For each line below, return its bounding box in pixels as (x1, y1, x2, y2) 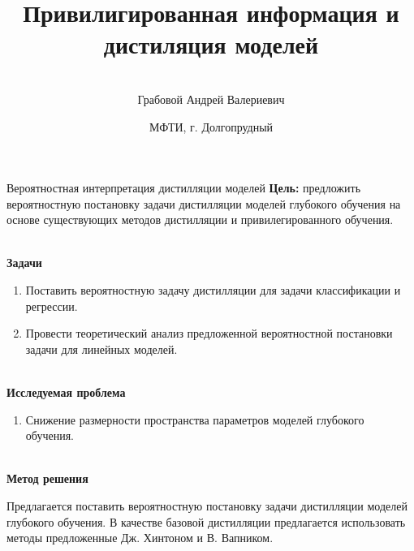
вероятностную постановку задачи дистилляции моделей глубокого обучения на (6, 195, 401, 212)
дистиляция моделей (103, 28, 319, 61)
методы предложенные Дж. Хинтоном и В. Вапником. (6, 529, 274, 546)
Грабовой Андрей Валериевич (137, 90, 285, 107)
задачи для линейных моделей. (25, 340, 178, 357)
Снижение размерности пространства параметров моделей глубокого (25, 411, 364, 428)
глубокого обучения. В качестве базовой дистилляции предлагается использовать (6, 513, 406, 530)
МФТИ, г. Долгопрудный (149, 118, 274, 135)
